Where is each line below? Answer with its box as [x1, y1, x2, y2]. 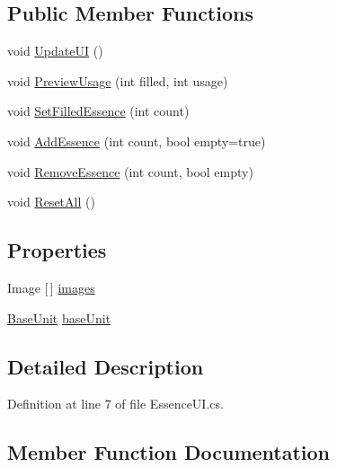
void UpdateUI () [7, 41, 103, 60]
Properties [7, 236, 107, 264]
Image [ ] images [7, 278, 95, 296]
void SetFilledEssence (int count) [7, 101, 190, 120]
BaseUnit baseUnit [7, 308, 111, 327]
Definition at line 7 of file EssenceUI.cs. [7, 394, 224, 413]
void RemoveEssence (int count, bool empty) [7, 162, 253, 181]
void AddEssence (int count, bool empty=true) [7, 131, 266, 150]
